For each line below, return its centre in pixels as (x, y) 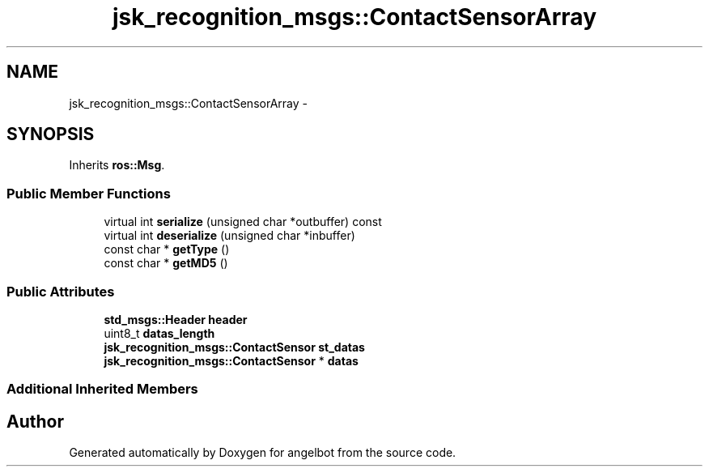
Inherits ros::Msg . (117, 165)
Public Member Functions (89, 193)
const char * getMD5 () (166, 263)
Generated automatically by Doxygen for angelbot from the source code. (263, 453)
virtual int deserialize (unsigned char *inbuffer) (229, 236)
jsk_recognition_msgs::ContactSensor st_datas (234, 347)
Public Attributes (61, 291)
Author (35, 421)
